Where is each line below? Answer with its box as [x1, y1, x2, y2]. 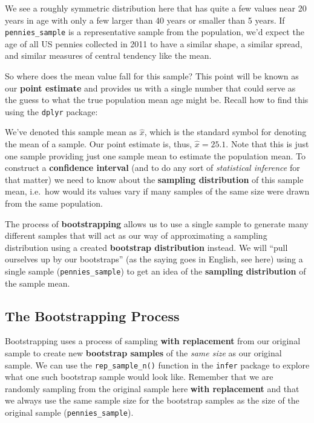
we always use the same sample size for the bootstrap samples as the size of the [5, 394, 299, 407]
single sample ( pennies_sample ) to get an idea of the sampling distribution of [5, 265, 306, 277]
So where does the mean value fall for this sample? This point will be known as [5, 70, 299, 82]
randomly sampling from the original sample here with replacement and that [5, 382, 299, 395]
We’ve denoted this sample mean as [5, 125, 137, 138]
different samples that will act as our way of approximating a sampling [5, 229, 267, 242]
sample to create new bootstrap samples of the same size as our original [5, 347, 282, 359]
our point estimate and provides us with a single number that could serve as [5, 81, 296, 94]
